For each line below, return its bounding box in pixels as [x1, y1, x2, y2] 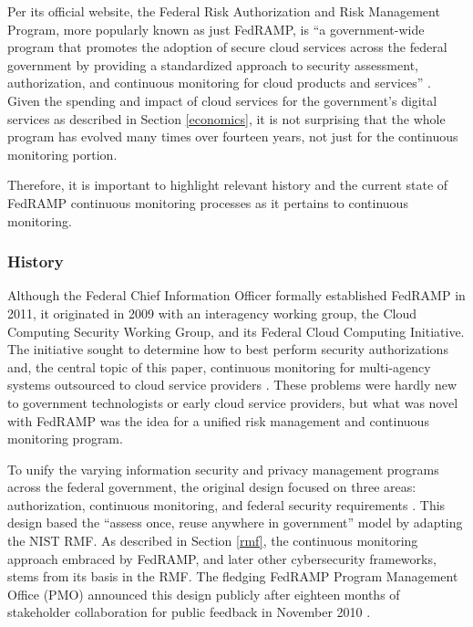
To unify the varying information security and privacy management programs [7, 459, 439, 478]
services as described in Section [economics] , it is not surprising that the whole [7, 109, 446, 128]
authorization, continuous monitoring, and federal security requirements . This [7, 495, 446, 514]
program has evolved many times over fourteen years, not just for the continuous [7, 127, 458, 146]
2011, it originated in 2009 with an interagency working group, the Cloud [7, 303, 416, 322]
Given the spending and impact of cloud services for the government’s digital [7, 90, 437, 110]
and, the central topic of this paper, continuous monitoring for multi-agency [7, 357, 431, 376]
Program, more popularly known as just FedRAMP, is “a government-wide [7, 19, 425, 38]
